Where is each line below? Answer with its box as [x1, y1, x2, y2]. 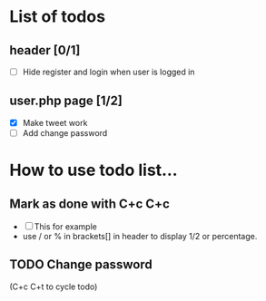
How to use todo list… [9, 160, 179, 180]
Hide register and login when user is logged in [22, 66, 195, 77]
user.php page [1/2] [9, 93, 123, 109]
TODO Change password [9, 257, 153, 273]
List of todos [9, 6, 106, 27]
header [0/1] [9, 43, 81, 58]
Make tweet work [22, 117, 88, 128]
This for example [34, 221, 97, 232]
